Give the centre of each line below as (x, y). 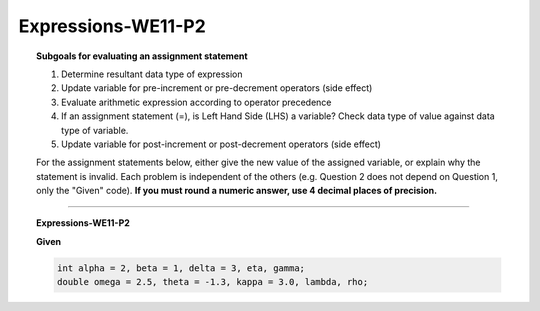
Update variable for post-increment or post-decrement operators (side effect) (221, 144)
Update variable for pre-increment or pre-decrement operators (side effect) (217, 88)
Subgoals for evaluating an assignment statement (142, 56)
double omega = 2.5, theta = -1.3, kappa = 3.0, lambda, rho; (212, 282)
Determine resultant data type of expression (152, 74)
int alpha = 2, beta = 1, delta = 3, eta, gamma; (180, 268)
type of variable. (95, 130)
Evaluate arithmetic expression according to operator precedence (196, 102)
